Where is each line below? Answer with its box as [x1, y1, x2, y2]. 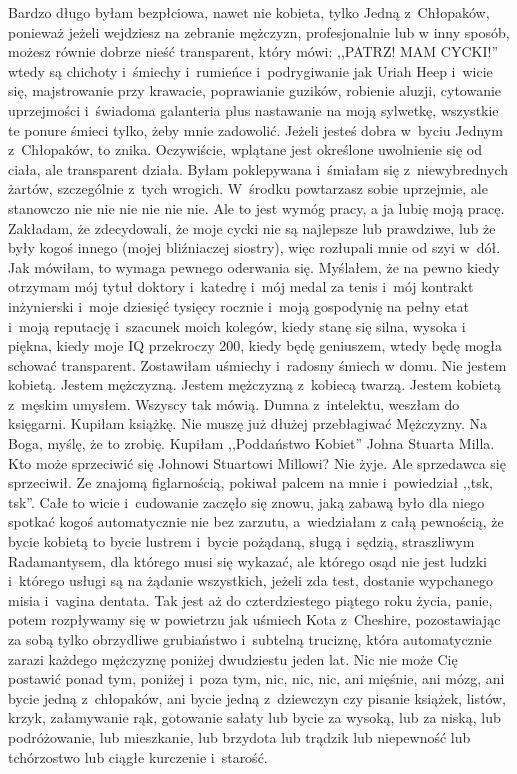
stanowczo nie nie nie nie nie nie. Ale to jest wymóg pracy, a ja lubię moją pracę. [8, 197, 505, 218]
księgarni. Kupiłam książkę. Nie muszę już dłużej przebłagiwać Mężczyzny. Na [8, 413, 488, 434]
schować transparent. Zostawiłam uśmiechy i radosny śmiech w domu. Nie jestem [8, 354, 507, 375]
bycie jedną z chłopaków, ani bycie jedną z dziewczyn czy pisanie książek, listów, [8, 687, 506, 708]
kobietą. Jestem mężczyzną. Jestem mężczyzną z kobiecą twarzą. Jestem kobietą [8, 374, 502, 395]
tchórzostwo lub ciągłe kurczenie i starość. [8, 746, 268, 767]
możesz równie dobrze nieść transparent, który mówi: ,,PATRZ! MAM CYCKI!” [8, 41, 499, 62]
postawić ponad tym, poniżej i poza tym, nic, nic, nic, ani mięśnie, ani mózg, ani [8, 668, 505, 689]
